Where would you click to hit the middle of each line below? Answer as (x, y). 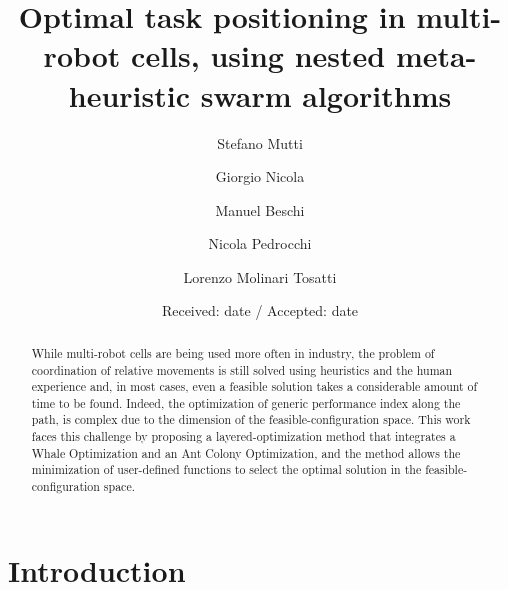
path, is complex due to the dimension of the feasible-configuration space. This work (251, 419)
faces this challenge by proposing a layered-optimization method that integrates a (243, 436)
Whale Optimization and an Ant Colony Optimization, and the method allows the (246, 452)
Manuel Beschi (260, 209)
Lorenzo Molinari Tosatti (260, 276)
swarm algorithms (326, 94)
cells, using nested (258, 55)
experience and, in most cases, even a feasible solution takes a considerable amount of (254, 386)
